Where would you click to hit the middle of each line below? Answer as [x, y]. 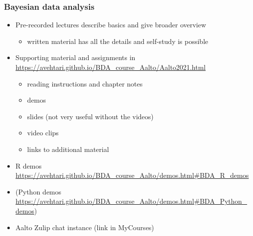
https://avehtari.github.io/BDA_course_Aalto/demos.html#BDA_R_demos [132, 175]
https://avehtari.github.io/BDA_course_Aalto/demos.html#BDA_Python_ [131, 201]
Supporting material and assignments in [75, 57]
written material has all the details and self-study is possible [118, 41]
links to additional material [68, 149]
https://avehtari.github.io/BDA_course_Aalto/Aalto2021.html [111, 67]
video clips [43, 133]
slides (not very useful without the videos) [90, 116]
